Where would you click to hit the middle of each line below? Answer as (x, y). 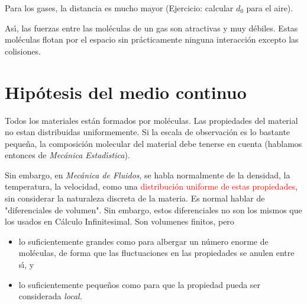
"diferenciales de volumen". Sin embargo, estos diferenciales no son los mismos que (153, 209)
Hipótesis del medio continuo (126, 92)
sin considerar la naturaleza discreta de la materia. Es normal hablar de (135, 198)
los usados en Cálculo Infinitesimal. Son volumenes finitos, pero (119, 221)
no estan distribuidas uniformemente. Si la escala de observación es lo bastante (148, 132)
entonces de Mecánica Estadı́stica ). (67, 155)
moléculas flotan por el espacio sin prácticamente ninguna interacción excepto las (152, 39)
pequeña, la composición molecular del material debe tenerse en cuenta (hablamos (153, 143)
